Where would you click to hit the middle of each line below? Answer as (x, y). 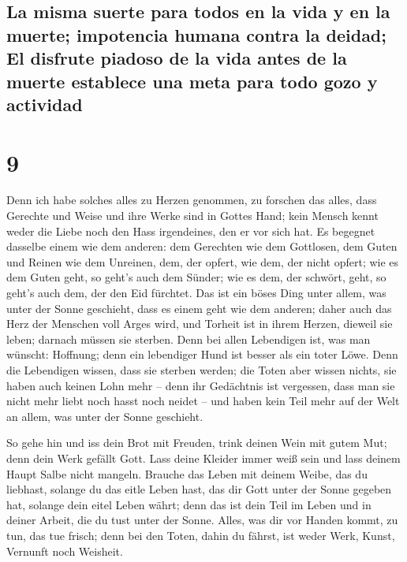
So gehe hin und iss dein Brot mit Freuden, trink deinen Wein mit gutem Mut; (197, 443)
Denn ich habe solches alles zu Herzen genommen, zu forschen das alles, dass (192, 200)
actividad (45, 104)
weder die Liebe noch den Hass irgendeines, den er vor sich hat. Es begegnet (191, 231)
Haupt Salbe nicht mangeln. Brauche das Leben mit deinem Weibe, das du (187, 473)
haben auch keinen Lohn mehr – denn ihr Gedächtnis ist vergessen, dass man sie (201, 385)
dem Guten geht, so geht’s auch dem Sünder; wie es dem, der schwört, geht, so (196, 277)
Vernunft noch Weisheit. (65, 551)
